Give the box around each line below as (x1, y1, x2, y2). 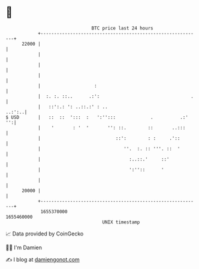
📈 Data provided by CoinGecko (5, 230, 84, 237)
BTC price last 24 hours (91, 25, 153, 31)
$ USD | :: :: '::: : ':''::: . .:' (5, 114, 188, 120)
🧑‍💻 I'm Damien (5, 244, 43, 251)
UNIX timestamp (102, 219, 140, 225)
